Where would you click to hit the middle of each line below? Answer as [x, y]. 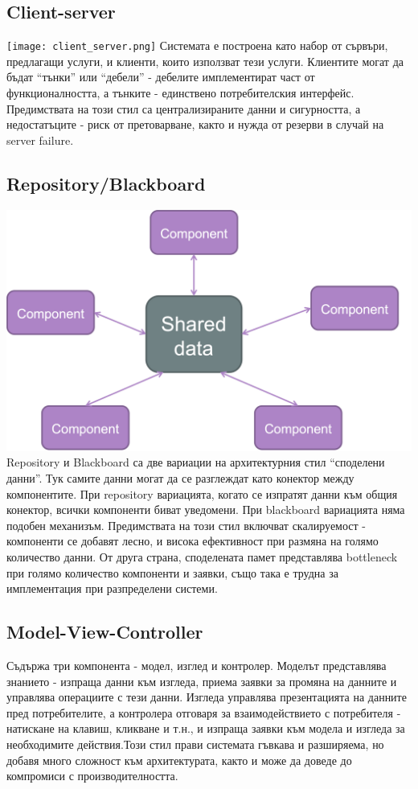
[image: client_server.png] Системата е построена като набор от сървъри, [197, 45]
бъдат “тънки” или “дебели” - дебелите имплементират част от [161, 77]
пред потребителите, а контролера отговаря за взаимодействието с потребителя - [204, 712]
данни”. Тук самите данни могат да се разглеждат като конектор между [180, 478]
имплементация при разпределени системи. [112, 588]
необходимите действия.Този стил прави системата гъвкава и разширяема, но [195, 744]
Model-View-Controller [105, 632]
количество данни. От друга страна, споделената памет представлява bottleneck [202, 557]
